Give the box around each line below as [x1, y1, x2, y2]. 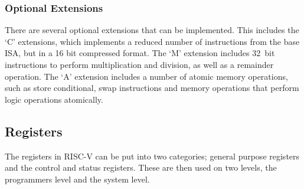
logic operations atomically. [5, 93, 103, 105]
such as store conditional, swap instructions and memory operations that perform [5, 82, 299, 94]
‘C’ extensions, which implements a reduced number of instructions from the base [5, 35, 300, 47]
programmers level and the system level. [5, 172, 150, 185]
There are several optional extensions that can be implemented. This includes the [5, 24, 299, 36]
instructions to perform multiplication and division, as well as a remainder [5, 58, 274, 70]
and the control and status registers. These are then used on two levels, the [5, 161, 277, 174]
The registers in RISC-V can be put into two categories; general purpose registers [5, 149, 300, 162]
